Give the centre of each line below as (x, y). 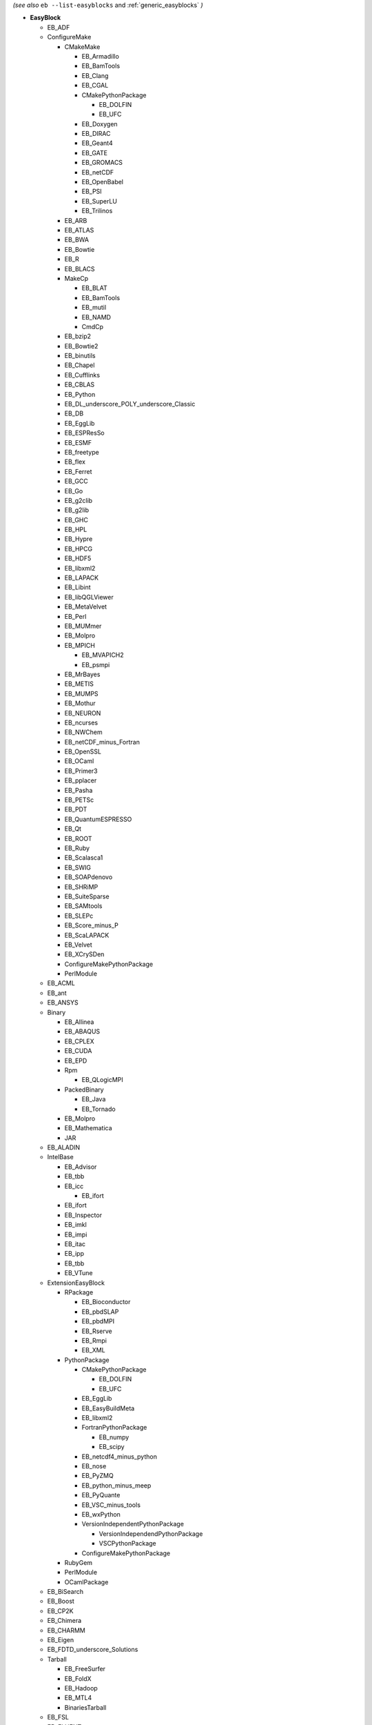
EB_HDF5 (78, 558)
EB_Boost (61, 1601)
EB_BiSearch (65, 1592)
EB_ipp (74, 1254)
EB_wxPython (101, 1514)
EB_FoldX (78, 1678)
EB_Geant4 (97, 143)
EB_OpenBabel (103, 182)
